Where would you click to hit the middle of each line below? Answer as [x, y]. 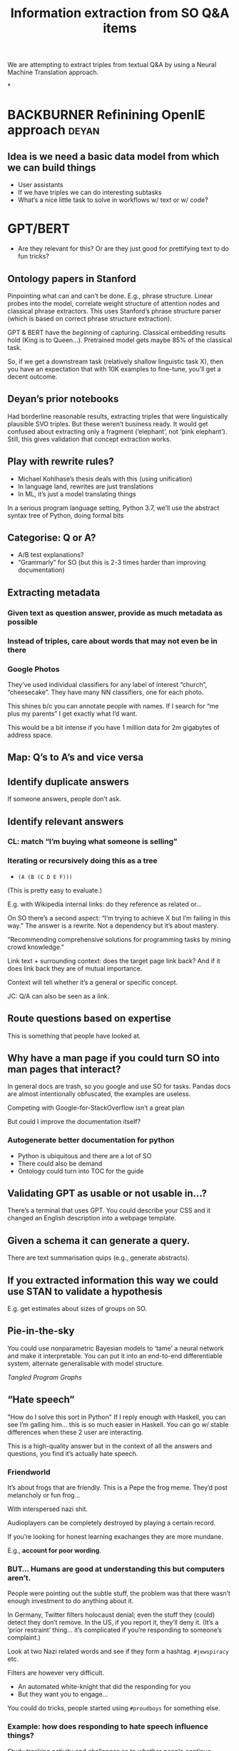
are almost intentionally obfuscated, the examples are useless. [99, 1094]
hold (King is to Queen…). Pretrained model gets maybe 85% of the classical [120, 340]
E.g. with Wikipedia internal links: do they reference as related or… [105, 904]
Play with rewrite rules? [61, 462]
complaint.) [24, 1637]
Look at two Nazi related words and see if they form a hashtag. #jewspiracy [118, 1652]
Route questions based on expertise [89, 1019]
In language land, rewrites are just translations [86, 486]
